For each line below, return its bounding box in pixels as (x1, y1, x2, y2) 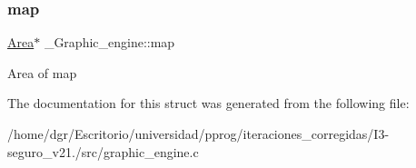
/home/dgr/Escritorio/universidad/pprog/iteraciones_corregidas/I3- (7, 124, 390, 143)
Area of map (7, 63, 77, 82)
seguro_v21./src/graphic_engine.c (7, 142, 199, 161)
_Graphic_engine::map (44, 33, 175, 52)
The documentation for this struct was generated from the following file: (7, 94, 410, 113)
